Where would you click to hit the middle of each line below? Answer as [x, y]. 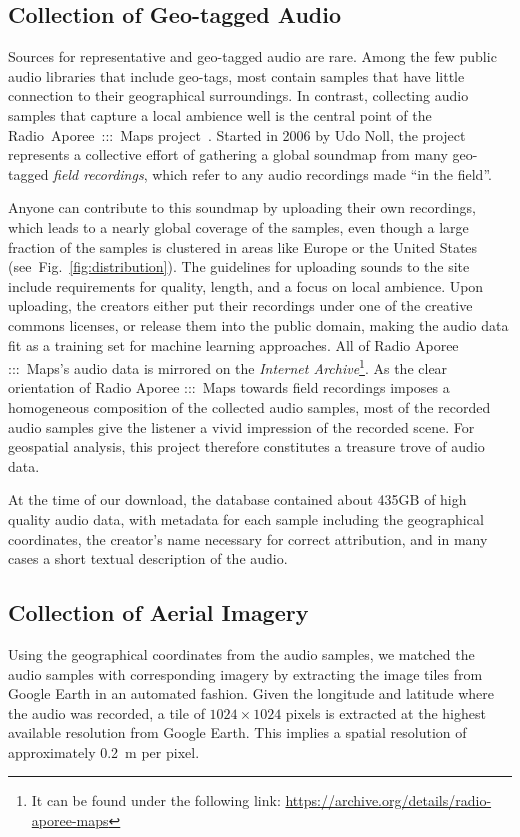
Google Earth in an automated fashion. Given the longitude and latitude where [251, 693]
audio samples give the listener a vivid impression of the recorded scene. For [241, 426]
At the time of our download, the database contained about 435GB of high [237, 499]
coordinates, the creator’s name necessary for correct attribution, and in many [248, 538]
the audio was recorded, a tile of [106, 712]
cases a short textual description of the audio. [148, 558]
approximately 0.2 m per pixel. [104, 751]
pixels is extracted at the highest [385, 712]
